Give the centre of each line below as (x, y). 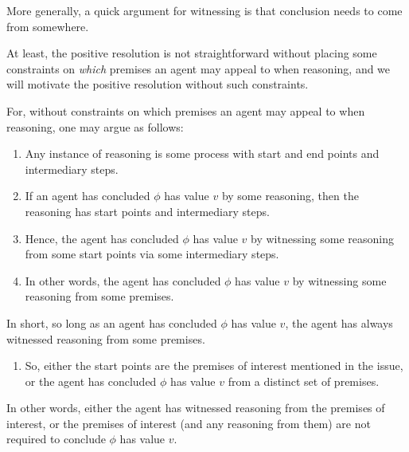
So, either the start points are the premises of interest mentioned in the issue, (214, 366)
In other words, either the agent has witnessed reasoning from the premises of (196, 408)
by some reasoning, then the (290, 196)
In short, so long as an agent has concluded (112, 322)
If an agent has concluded (88, 196)
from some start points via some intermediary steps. (152, 254)
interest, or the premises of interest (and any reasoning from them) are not (189, 423)
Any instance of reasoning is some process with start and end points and (202, 153)
